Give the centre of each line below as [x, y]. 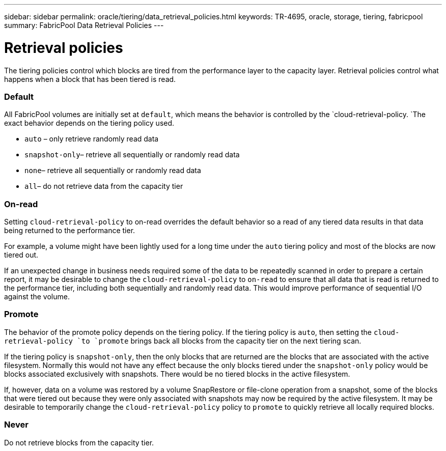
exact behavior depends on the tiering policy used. [89, 123]
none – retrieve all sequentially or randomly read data [113, 171]
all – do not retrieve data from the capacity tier [104, 186]
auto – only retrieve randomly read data [92, 139]
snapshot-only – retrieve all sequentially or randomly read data [132, 155]
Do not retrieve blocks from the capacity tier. [79, 442]
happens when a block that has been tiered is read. [90, 79]
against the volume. [37, 297]
